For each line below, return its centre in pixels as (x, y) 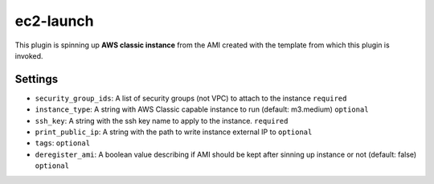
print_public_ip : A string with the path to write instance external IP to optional (174, 132)
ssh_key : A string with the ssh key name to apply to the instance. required (162, 121)
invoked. (29, 55)
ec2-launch (54, 21)
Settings (37, 79)
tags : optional (63, 143)
